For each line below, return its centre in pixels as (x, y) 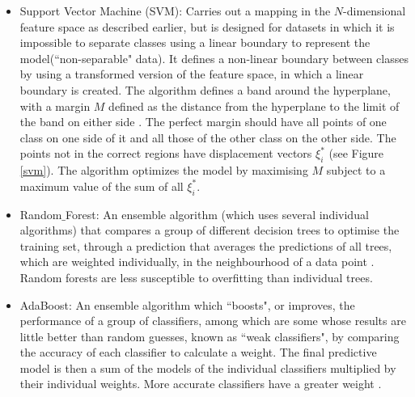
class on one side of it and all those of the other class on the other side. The (208, 137)
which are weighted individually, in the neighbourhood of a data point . (197, 262)
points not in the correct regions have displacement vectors (166, 153)
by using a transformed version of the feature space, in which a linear (192, 74)
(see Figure (356, 153)
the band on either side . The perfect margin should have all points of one (203, 122)
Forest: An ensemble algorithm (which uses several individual (217, 214)
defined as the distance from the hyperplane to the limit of (254, 106)
